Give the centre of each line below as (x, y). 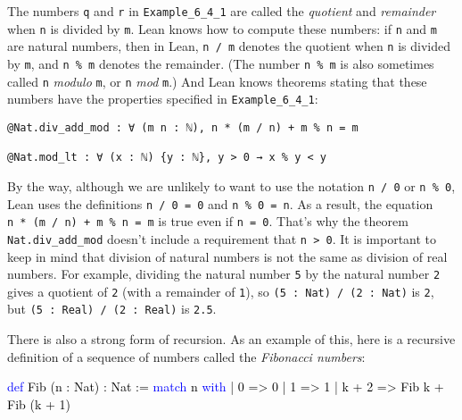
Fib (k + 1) (39, 403)
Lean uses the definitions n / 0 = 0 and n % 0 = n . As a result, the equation (220, 203)
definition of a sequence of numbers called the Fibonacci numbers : (186, 356)
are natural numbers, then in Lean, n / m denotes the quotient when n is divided (229, 46)
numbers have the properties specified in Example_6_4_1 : (163, 99)
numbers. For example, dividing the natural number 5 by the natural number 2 (224, 274)
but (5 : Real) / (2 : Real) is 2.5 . (112, 309)
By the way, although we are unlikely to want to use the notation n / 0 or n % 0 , (231, 185)
